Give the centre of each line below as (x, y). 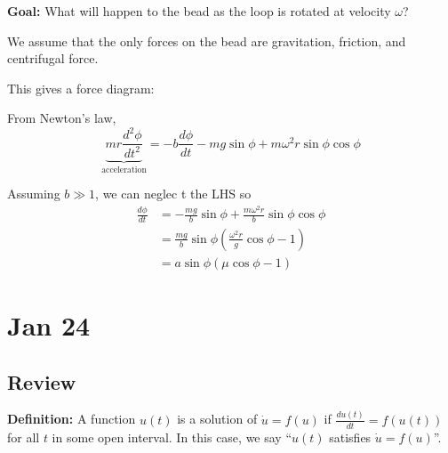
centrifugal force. (53, 58)
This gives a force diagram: (81, 88)
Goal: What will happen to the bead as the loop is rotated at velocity (199, 11)
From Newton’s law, (62, 118)
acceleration (124, 170)
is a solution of (217, 419)
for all (24, 437)
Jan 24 (49, 325)
